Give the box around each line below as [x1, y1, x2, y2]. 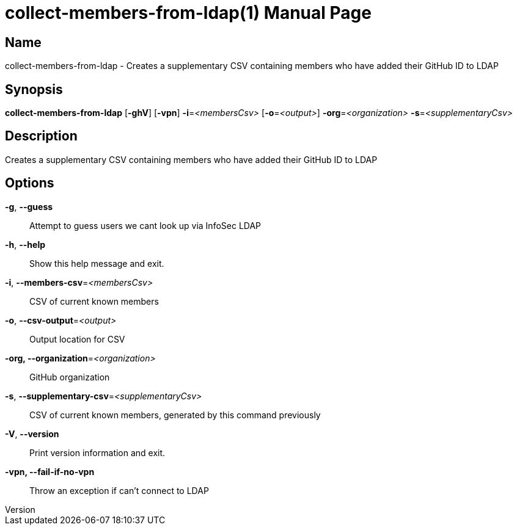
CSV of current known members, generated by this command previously [29, 409, 321, 420]
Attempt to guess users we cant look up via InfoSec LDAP [29, 220, 262, 231]
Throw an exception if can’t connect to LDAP [29, 485, 209, 496]
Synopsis [5, 81, 63, 97]
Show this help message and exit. [29, 258, 164, 269]
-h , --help [5, 239, 46, 250]
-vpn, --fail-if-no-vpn [5, 466, 95, 477]
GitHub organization [29, 371, 110, 382]
